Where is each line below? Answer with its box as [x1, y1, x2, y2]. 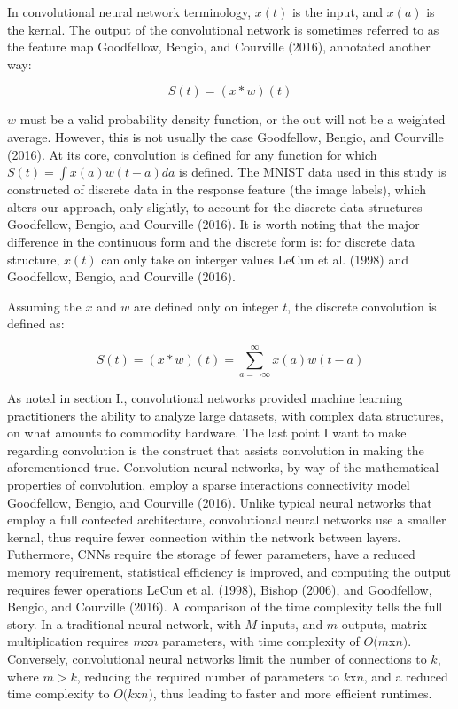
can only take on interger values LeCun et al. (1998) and [101, 249, 408, 268]
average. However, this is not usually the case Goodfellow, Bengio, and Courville [7, 127, 444, 146]
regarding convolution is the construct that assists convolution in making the [7, 440, 424, 459]
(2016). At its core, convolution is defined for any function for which [7, 145, 377, 163]
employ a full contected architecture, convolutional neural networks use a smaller [7, 510, 446, 529]
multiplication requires [7, 632, 129, 650]
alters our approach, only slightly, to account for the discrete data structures [7, 197, 423, 216]
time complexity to [7, 684, 110, 703]
